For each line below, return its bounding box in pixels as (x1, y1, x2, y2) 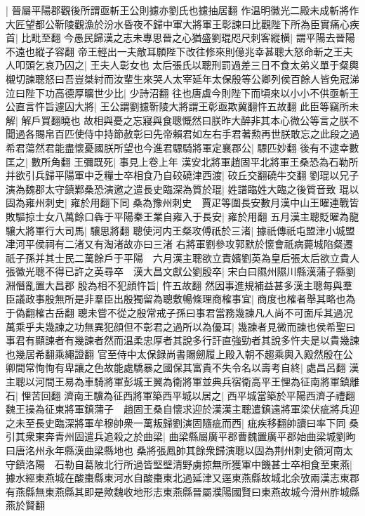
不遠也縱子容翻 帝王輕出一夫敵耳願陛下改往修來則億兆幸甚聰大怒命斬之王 (6, 44, 343, 58)
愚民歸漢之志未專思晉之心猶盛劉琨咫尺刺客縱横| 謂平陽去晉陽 (74, 30, 355, 45)
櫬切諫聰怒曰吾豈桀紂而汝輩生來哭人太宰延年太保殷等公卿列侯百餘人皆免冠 (6, 71, 350, 86)
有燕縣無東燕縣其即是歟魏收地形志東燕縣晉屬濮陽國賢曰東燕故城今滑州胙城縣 (6, 484, 359, 498)
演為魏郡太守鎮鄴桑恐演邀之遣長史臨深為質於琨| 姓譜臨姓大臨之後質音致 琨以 (6, 181, 359, 196)
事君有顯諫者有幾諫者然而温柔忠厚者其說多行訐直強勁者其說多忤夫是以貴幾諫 (6, 333, 359, 348)
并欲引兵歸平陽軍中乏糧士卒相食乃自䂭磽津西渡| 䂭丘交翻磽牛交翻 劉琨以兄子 (6, 168, 359, 183)
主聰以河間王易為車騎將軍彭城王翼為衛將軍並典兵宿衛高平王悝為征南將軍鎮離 (6, 374, 359, 389)
